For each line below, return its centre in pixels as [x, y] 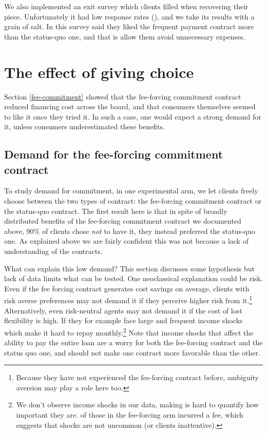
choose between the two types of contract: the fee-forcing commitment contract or [133, 201]
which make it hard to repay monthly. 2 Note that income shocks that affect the [129, 331]
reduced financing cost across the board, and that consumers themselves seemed [130, 106]
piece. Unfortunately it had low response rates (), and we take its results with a [129, 16]
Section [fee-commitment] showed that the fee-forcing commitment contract [123, 96]
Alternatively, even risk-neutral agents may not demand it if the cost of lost [123, 310]
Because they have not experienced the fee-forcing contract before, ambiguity [137, 377]
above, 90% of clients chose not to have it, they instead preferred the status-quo [130, 231]
